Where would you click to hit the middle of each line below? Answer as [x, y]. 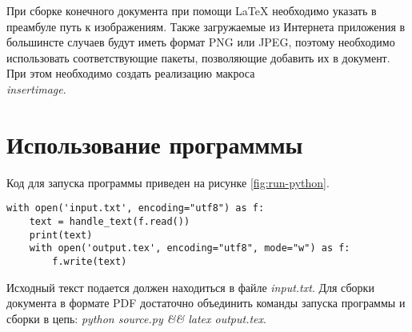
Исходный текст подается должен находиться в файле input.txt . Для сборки [190, 287]
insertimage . [36, 88]
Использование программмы [155, 144]
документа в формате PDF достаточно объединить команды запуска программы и [206, 303]
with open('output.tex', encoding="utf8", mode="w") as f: [190, 248]
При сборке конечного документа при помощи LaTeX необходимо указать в [192, 10]
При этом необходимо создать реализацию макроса [131, 73]
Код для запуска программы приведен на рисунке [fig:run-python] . [168, 182]
